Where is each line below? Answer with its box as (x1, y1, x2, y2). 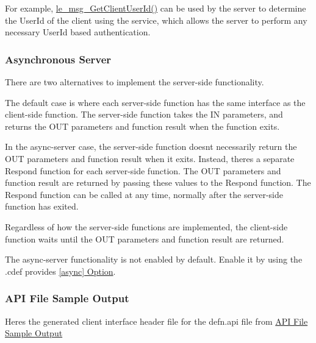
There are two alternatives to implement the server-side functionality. (5, 76, 264, 88)
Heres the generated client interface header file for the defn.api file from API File (5, 314, 308, 327)
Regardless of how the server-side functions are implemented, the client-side (5, 220, 288, 233)
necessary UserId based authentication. (5, 26, 151, 38)
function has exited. (5, 200, 79, 213)
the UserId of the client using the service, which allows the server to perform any (5, 13, 307, 26)
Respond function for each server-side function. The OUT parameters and (5, 164, 281, 177)
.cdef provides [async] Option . (5, 264, 116, 277)
